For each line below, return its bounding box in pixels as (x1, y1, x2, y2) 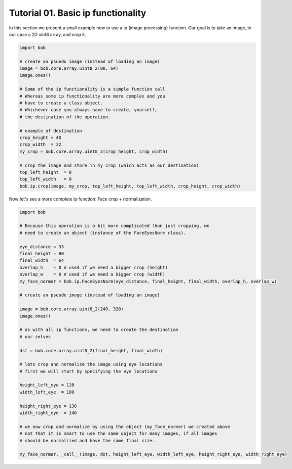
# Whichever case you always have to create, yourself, (19, 107, 158, 113)
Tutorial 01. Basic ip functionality (9, 7, 146, 18)
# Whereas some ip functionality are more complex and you (19, 93, 165, 99)
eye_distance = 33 (19, 244, 64, 249)
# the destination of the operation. (19, 114, 111, 120)
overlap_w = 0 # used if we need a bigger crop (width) (19, 272, 165, 277)
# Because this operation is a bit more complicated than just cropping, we (19, 223, 210, 229)
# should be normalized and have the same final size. (19, 438, 155, 443)
